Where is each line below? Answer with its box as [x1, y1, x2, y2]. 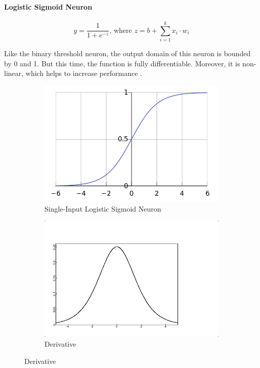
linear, [4, 68, 24, 78]
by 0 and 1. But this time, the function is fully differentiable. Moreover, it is [4, 58, 240, 68]
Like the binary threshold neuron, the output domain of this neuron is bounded [4, 48, 251, 58]
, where [109, 27, 132, 34]
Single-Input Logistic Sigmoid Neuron [45, 203, 161, 214]
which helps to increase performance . [25, 68, 142, 78]
